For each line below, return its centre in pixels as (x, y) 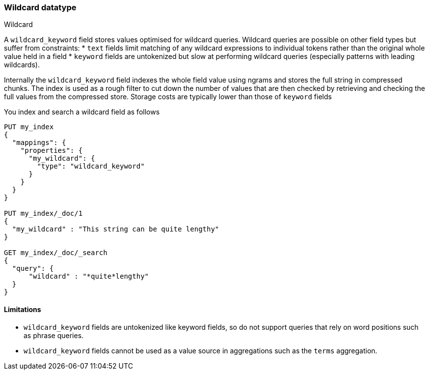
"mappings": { (39, 143)
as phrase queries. (54, 335)
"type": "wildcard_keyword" (91, 166)
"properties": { (52, 151)
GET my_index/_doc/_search (56, 253)
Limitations (23, 309)
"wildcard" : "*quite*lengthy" (89, 276)
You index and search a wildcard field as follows (82, 112)
